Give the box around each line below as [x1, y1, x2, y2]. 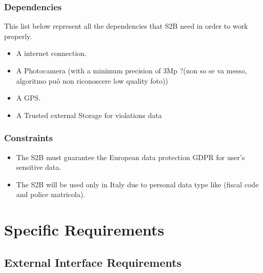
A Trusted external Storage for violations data [16, 109, 162, 120]
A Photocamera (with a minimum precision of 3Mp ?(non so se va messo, [16, 65, 247, 75]
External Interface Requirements [4, 254, 182, 270]
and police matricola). [16, 189, 86, 200]
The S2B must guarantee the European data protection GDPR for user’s [16, 151, 245, 162]
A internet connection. [16, 48, 87, 59]
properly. [4, 30, 32, 41]
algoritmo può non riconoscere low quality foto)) [16, 75, 168, 86]
